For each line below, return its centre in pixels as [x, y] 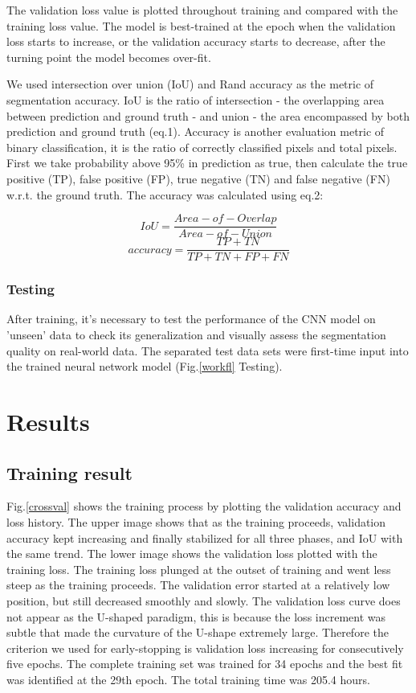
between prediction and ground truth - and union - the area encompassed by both [208, 115]
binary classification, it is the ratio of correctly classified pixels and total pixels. [202, 147]
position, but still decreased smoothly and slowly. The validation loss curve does [204, 600]
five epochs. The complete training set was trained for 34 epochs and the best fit [205, 664]
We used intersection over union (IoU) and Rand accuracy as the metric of [190, 84]
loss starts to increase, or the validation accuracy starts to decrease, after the [196, 41]
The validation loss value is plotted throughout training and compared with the [202, 10]
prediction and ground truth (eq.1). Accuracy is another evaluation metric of [196, 131]
